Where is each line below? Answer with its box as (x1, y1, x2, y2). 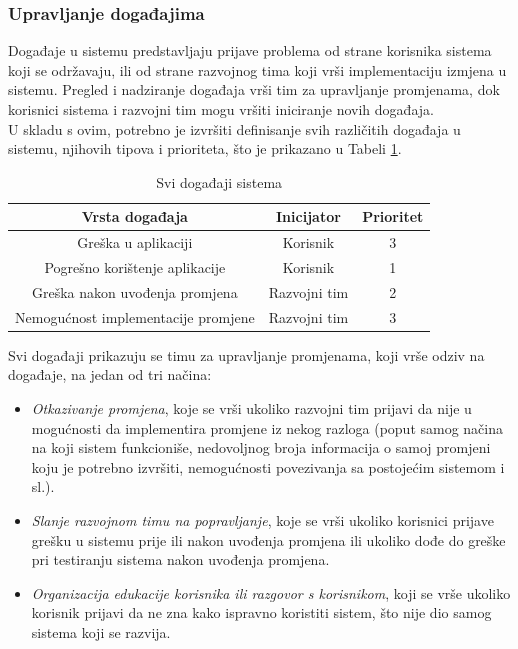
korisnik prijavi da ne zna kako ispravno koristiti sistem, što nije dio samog (31, 602, 492, 623)
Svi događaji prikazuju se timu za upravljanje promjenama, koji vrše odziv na (8, 344, 485, 365)
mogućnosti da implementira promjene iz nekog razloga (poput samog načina (31, 417, 504, 438)
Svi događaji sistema (156, 171, 283, 192)
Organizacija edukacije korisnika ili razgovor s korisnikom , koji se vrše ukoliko (31, 582, 511, 603)
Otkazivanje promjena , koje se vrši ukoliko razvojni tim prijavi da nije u (31, 398, 472, 419)
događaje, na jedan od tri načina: (8, 364, 212, 385)
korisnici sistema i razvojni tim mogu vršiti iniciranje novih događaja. (8, 99, 434, 119)
